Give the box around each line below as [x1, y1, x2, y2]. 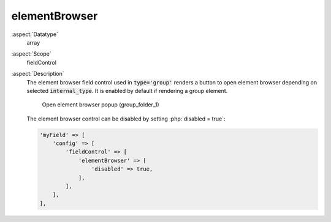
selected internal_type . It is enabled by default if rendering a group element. [26, 87, 228, 94]
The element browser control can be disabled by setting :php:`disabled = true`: [26, 115, 226, 122]
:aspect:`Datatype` [11, 31, 58, 38]
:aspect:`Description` [11, 70, 64, 78]
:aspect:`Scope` [11, 50, 51, 57]
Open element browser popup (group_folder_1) [42, 101, 159, 108]
